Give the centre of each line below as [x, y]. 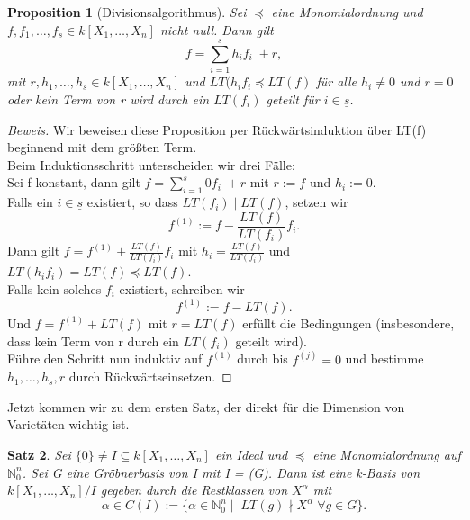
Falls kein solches [54, 288]
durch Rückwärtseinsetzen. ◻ [150, 377]
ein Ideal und [251, 454]
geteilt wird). [271, 341]
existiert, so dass [132, 202]
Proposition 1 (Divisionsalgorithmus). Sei [127, 12]
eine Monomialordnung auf [387, 454]
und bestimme [384, 359]
